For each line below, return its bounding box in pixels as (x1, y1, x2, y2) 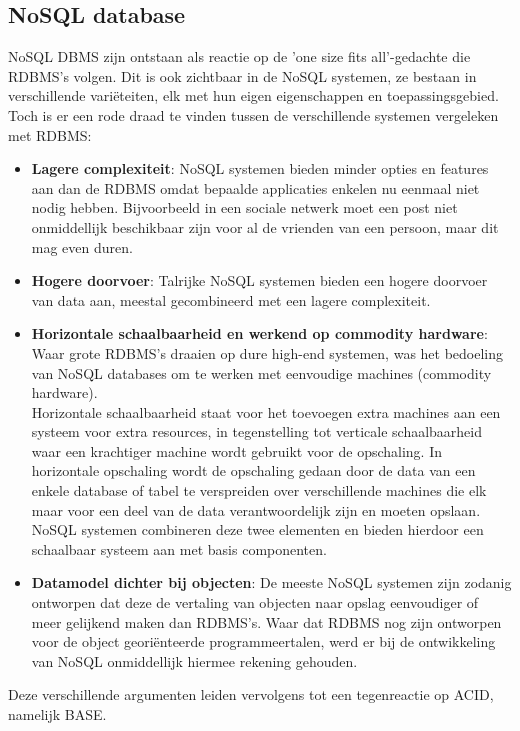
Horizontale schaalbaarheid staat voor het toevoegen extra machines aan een (31, 401, 501, 422)
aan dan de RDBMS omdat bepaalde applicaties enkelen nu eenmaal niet (31, 177, 480, 198)
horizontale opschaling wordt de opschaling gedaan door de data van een (31, 460, 476, 481)
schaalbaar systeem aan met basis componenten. (31, 538, 327, 559)
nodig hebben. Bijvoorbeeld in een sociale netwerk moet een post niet (31, 197, 458, 218)
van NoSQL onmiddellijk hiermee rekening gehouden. (31, 650, 358, 671)
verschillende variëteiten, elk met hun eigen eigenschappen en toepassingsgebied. (8, 85, 499, 106)
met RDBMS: (8, 124, 92, 145)
